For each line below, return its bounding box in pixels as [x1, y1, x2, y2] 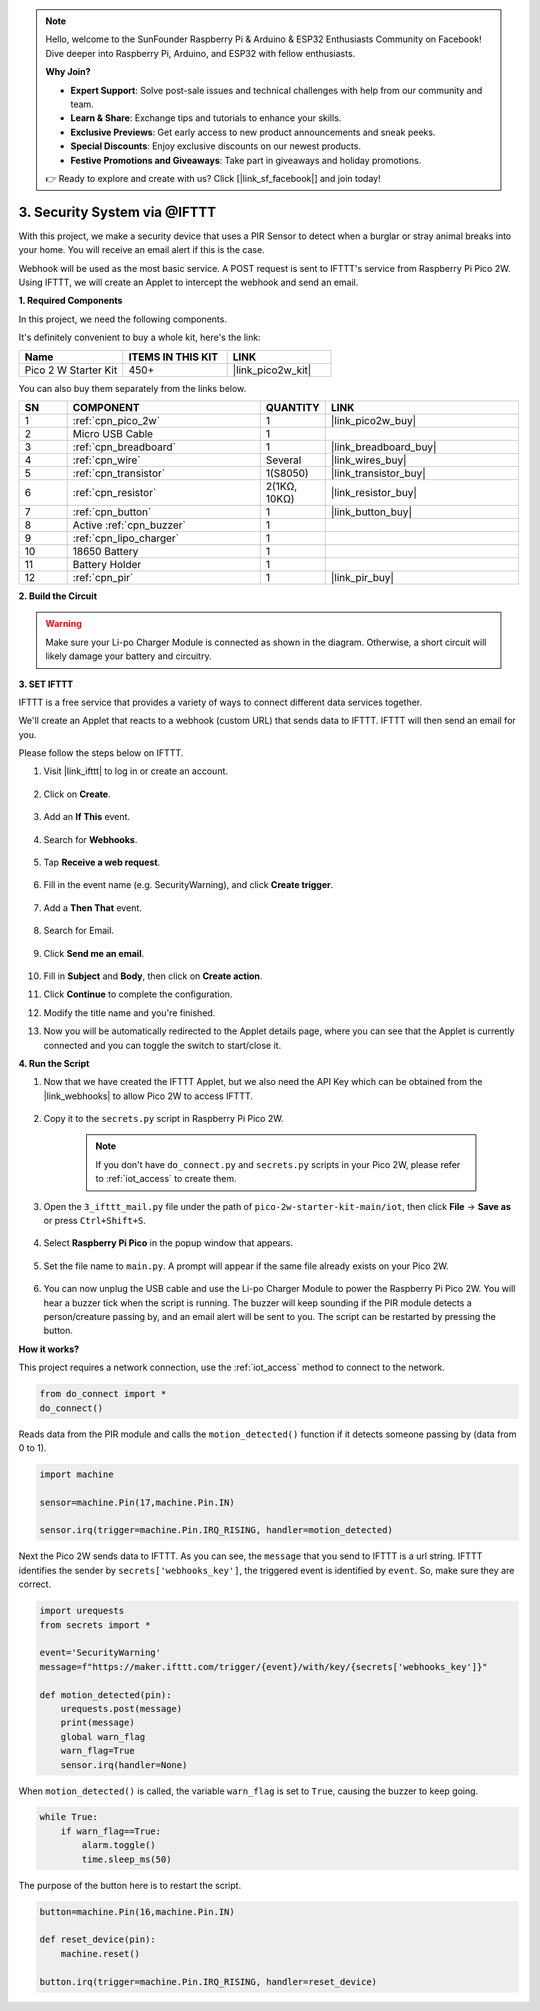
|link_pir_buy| [330, 570, 395, 584]
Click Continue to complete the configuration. [43, 988, 233, 1000]
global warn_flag [60, 1731, 146, 1742]
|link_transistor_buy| [330, 466, 426, 480]
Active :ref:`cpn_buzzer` [72, 518, 187, 532]
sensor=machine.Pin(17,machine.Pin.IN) [39, 1496, 235, 1508]
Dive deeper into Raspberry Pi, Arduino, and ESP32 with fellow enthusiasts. [45, 47, 356, 59]
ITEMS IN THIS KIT [128, 350, 219, 364]
